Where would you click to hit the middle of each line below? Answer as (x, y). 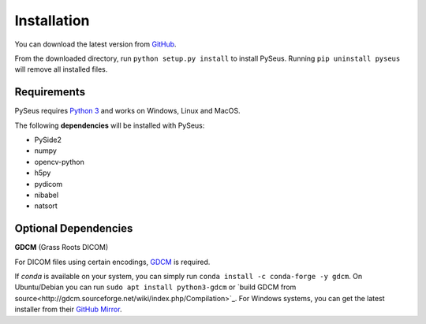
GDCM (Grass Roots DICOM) (62, 248)
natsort (46, 206)
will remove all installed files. (61, 69)
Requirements (50, 92)
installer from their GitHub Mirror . (68, 309)
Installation (52, 20)
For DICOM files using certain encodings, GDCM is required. (112, 262)
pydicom (49, 184)
